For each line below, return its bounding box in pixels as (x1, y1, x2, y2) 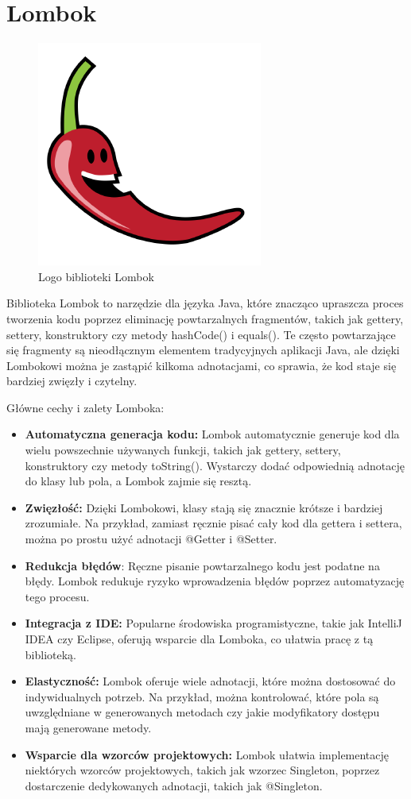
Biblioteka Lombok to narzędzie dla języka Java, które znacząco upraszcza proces (6, 295, 404, 311)
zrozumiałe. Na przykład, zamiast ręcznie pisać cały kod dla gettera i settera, (25, 515, 402, 531)
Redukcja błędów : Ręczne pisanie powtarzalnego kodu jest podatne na (25, 557, 380, 573)
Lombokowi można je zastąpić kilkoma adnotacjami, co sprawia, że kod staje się (6, 357, 397, 373)
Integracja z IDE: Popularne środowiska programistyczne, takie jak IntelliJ (25, 615, 402, 631)
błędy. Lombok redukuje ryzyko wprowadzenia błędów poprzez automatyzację (25, 573, 405, 589)
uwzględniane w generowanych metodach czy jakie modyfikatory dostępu (25, 704, 380, 720)
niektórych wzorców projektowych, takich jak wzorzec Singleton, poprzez (25, 762, 380, 778)
